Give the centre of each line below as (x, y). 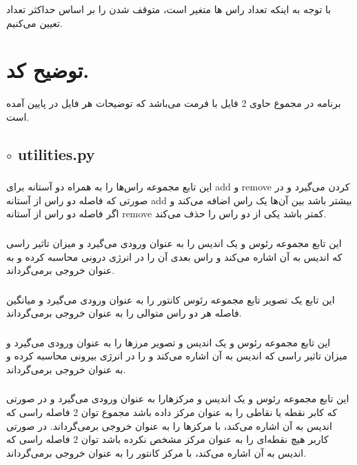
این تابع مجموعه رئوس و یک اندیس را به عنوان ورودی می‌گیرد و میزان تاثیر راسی (174, 243)
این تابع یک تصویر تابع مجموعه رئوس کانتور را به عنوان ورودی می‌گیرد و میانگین (171, 299)
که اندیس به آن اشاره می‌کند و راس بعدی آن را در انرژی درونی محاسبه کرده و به (174, 256)
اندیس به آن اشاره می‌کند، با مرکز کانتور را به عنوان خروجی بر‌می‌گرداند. (156, 452)
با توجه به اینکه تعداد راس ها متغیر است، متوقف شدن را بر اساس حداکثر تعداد (169, 9)
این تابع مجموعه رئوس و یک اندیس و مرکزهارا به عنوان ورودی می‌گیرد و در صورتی (178, 398)
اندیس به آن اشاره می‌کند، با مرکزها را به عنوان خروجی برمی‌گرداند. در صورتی (169, 425)
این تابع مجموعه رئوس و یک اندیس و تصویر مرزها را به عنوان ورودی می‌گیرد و (169, 342)
